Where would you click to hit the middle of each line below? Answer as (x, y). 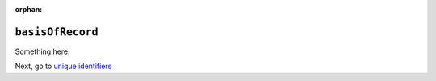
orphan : (29, 9)
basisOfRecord (57, 32)
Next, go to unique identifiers (63, 66)
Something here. (42, 51)
